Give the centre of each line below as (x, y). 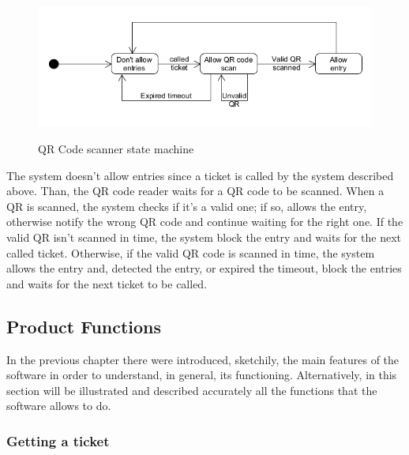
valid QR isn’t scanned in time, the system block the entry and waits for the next (204, 237)
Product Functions (84, 326)
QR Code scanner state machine (116, 148)
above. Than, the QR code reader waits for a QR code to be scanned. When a (195, 191)
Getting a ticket (58, 440)
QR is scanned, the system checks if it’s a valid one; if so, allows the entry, (187, 206)
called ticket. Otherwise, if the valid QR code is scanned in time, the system (191, 252)
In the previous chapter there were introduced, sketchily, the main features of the (203, 359)
